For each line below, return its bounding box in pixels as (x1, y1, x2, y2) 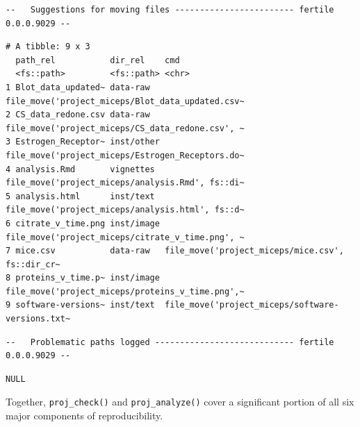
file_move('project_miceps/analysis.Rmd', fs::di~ (6, 178, 245, 188)
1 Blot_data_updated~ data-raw (6, 82, 150, 92)
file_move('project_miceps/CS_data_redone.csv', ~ (6, 123, 245, 133)
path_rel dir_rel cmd (15, 55, 180, 65)
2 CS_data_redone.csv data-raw (6, 110, 150, 120)
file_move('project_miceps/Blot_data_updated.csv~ (6, 96, 245, 106)
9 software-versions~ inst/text (6, 300, 155, 310)
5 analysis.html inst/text (6, 191, 155, 201)
